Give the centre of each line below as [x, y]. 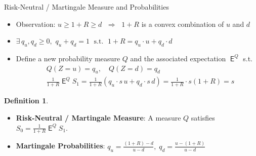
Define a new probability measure [68, 58]
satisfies [203, 118]
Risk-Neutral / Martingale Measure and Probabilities [87, 7]
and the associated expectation [178, 58]
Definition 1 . [26, 101]
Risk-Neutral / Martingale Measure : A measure [98, 118]
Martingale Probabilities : [60, 146]
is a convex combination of [183, 24]
